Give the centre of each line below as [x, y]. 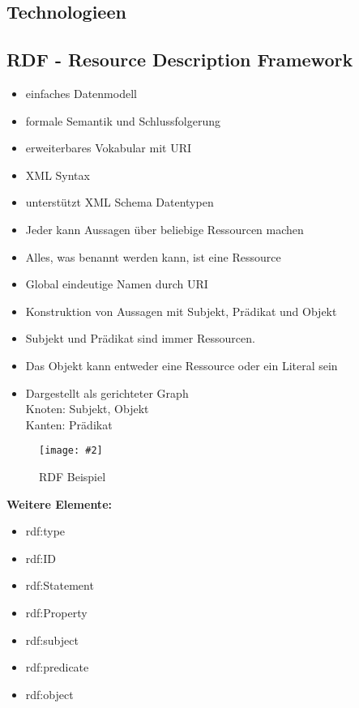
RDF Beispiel [73, 476]
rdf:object [49, 694]
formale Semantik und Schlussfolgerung [123, 120]
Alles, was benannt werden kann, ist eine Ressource [153, 256]
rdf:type [45, 531]
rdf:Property [56, 612]
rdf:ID [41, 558]
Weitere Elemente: [59, 503]
